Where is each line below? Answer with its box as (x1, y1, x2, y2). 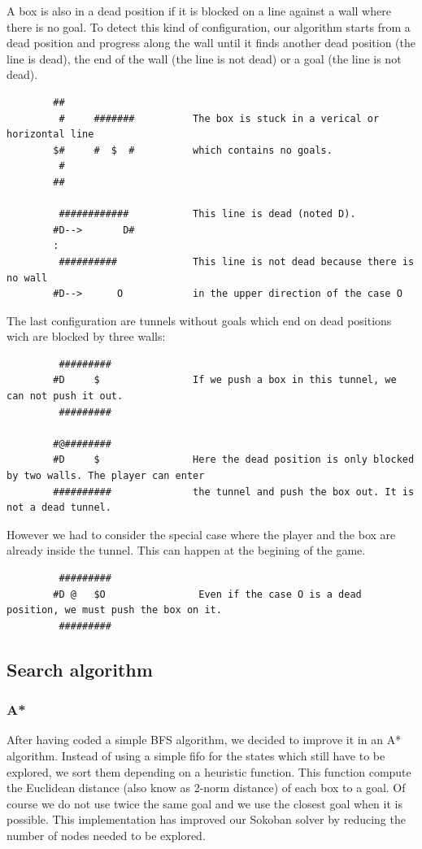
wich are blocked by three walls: (7, 328, 166, 345)
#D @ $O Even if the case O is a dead (53, 588, 362, 600)
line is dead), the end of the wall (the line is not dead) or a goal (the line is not (7, 50, 402, 67)
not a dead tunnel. (7, 502, 111, 514)
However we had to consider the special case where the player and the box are (7, 525, 396, 542)
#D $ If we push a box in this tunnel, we (53, 374, 397, 386)
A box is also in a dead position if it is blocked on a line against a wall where (7, 2, 391, 19)
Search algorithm (7, 656, 153, 681)
